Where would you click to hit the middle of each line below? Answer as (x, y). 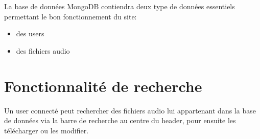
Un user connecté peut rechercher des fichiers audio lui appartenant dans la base (130, 110)
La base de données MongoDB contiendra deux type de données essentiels (120, 6)
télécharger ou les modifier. (46, 130)
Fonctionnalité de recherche (103, 86)
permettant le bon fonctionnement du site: (70, 16)
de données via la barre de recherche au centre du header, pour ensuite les (120, 120)
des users (30, 33)
